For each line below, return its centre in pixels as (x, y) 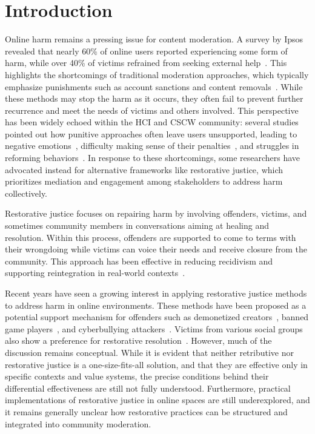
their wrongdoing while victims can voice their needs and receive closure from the (156, 249)
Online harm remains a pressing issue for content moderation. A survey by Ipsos (154, 39)
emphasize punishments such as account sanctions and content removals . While (154, 86)
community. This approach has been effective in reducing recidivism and (139, 261)
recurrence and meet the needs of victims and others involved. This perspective (152, 110)
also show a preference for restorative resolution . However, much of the (138, 340)
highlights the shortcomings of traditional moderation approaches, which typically (157, 74)
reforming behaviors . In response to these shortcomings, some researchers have (153, 158)
